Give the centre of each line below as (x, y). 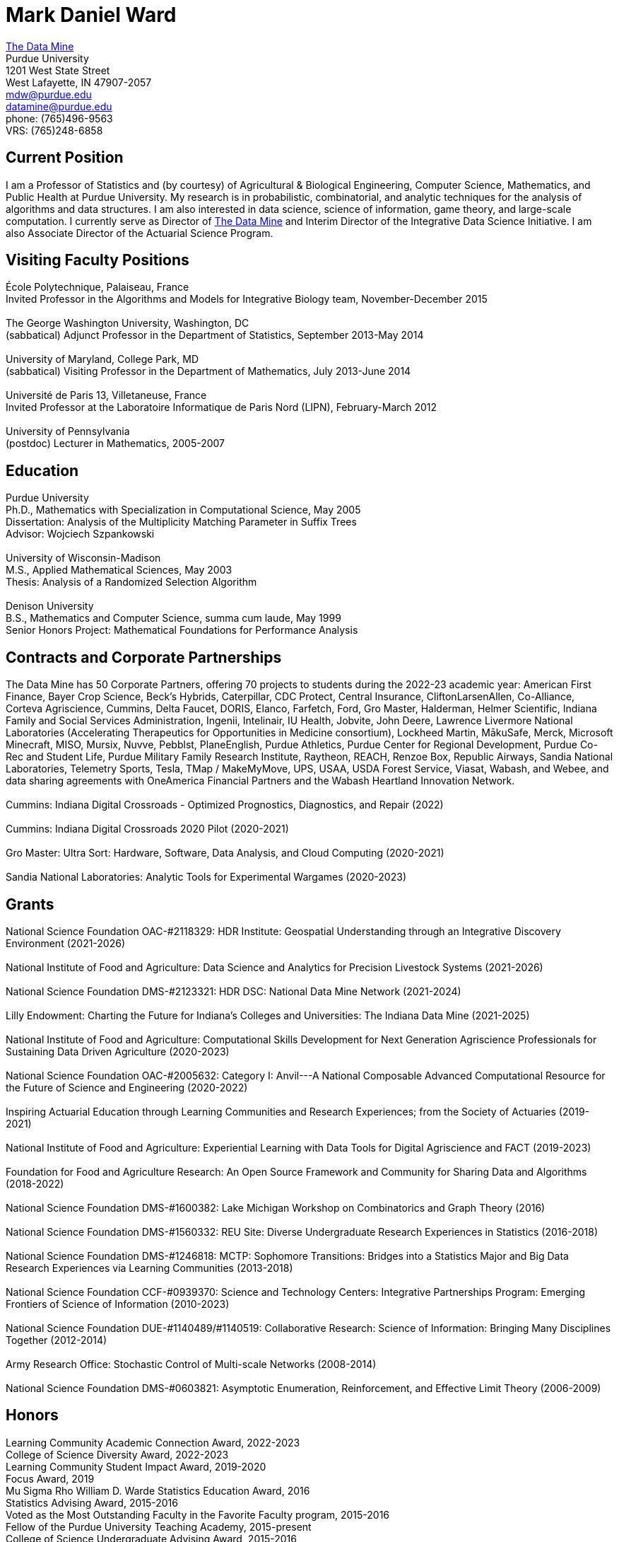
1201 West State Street (58, 70)
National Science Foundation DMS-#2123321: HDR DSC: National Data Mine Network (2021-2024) (234, 991)
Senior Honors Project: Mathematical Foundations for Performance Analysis (182, 630)
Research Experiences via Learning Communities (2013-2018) (149, 1268)
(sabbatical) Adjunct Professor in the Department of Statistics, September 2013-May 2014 (215, 335)
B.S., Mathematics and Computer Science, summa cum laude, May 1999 (173, 618)
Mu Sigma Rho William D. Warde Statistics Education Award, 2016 (158, 1490)
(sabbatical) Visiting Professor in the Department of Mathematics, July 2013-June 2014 (208, 371)
